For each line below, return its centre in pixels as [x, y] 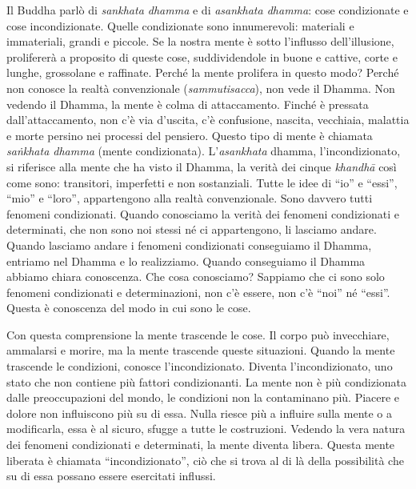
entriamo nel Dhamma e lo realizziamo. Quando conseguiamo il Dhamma [186, 261]
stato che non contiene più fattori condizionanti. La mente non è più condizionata [207, 381]
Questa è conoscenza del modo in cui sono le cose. [129, 308]
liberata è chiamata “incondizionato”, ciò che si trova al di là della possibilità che [205, 460]
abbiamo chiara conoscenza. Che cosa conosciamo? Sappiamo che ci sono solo [196, 277]
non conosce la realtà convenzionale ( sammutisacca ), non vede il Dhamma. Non [201, 88]
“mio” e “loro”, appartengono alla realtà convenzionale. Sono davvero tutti [190, 198]
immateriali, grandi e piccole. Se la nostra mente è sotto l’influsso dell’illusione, [200, 41]
